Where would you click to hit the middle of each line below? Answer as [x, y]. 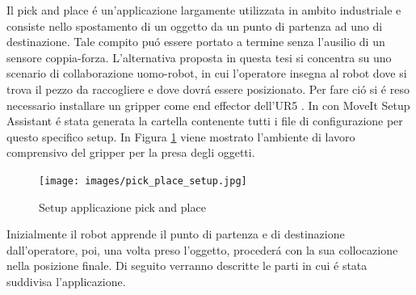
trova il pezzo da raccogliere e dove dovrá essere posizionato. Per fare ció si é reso [208, 88]
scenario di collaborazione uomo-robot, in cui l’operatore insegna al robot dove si [207, 73]
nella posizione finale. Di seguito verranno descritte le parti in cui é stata [187, 265]
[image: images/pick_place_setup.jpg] [143, 181]
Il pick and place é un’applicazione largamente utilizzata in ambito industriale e [204, 10]
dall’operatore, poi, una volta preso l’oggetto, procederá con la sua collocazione [202, 249]
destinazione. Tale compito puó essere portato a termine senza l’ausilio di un [196, 42]
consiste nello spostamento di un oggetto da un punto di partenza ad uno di [195, 25]
